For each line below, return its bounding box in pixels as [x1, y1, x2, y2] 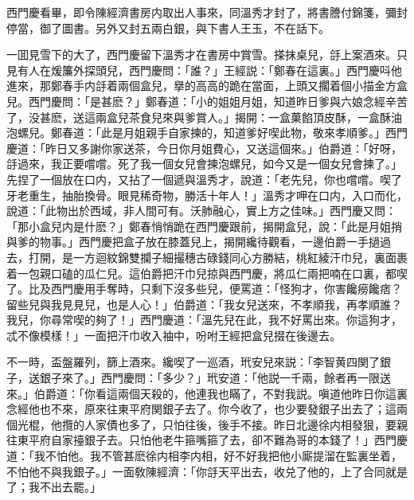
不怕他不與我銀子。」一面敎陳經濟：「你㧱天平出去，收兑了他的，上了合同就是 [6, 463, 408, 479]
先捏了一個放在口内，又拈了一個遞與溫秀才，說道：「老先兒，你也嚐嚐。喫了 [6, 170, 402, 187]
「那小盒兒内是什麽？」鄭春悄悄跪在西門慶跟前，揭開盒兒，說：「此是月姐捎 [6, 217, 402, 234]
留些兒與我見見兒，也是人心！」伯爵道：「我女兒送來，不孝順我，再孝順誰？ [6, 295, 402, 312]
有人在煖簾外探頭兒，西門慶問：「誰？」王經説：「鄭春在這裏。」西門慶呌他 [17, 61, 402, 78]
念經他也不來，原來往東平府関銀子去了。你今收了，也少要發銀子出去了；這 [6, 400, 396, 417]
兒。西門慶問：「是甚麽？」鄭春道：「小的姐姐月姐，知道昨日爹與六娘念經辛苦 [6, 92, 408, 109]
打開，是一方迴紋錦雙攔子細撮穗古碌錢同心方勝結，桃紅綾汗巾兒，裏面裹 [28, 248, 408, 265]
